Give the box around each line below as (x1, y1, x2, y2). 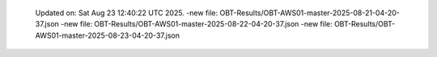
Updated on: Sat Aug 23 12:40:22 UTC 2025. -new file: (35, 8, 218, 18)
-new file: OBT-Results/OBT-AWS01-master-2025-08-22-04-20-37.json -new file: (61, 19, 333, 29)
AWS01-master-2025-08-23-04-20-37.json (35, 31, 180, 40)
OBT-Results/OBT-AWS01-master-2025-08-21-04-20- (219, 8, 400, 18)
